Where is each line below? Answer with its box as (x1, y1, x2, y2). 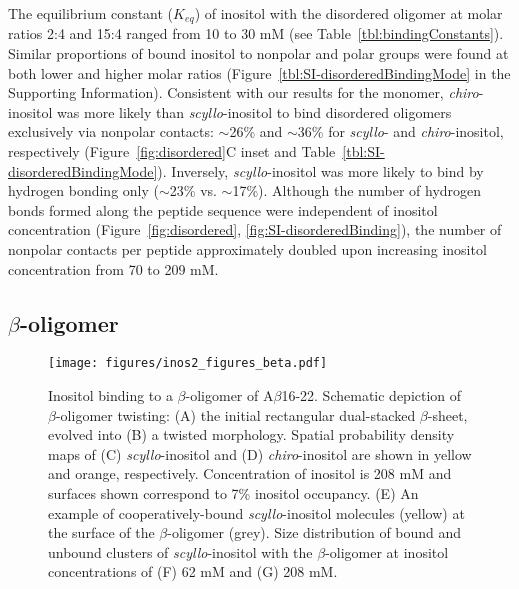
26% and (229, 121, 283, 142)
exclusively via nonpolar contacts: (8, 121, 214, 142)
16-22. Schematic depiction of (281, 385, 462, 406)
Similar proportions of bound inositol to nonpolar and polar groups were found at (8, 43, 509, 64)
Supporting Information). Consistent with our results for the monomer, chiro (8, 82, 479, 103)
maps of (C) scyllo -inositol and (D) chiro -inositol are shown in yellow (48, 443, 472, 464)
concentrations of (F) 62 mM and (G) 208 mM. (48, 561, 338, 582)
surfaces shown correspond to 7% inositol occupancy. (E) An (48, 483, 419, 503)
